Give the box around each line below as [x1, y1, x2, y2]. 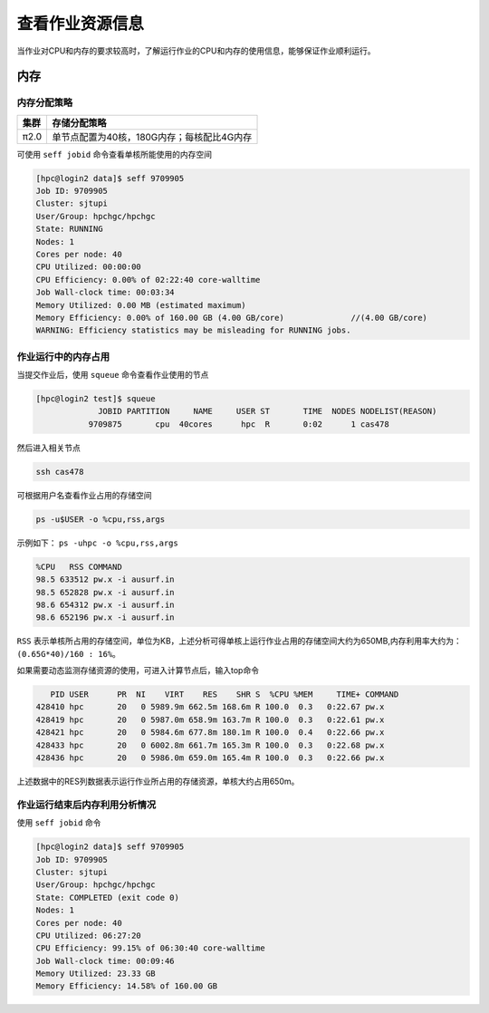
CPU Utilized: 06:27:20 [35, 930, 142, 941]
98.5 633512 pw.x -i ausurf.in [35, 574, 176, 584]
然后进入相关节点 [16, 442, 81, 453]
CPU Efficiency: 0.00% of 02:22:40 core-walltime [35, 275, 261, 285]
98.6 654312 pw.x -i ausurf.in [35, 599, 176, 610]
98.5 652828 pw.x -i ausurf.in [35, 587, 176, 597]
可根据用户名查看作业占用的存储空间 [16, 489, 152, 500]
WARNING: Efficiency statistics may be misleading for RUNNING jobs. [35, 325, 351, 335]
